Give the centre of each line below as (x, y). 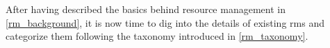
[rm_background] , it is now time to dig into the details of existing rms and (165, 22)
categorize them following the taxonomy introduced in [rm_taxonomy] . (157, 36)
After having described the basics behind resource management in (146, 9)
